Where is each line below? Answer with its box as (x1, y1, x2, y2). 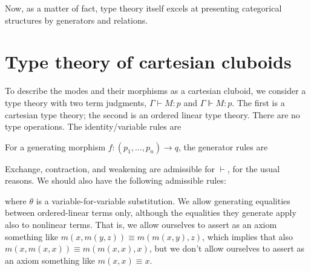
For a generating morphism (5, 140, 106, 153)
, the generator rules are (178, 140, 268, 153)
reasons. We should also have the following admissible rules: (5, 174, 226, 187)
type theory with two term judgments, (5, 96, 147, 109)
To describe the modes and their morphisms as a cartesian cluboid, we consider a (5, 84, 306, 97)
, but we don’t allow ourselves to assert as (149, 242, 305, 255)
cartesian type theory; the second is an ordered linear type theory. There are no (5, 108, 300, 121)
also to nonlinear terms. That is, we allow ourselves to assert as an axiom (5, 218, 277, 231)
